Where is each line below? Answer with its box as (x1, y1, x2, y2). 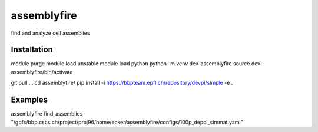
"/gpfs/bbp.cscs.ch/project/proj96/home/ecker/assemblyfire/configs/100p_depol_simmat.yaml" (11, 118, 244, 126)
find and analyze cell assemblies (11, 29, 90, 37)
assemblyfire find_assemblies (11, 110, 83, 117)
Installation (11, 45, 53, 55)
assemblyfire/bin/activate (11, 68, 73, 75)
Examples (11, 95, 48, 105)
